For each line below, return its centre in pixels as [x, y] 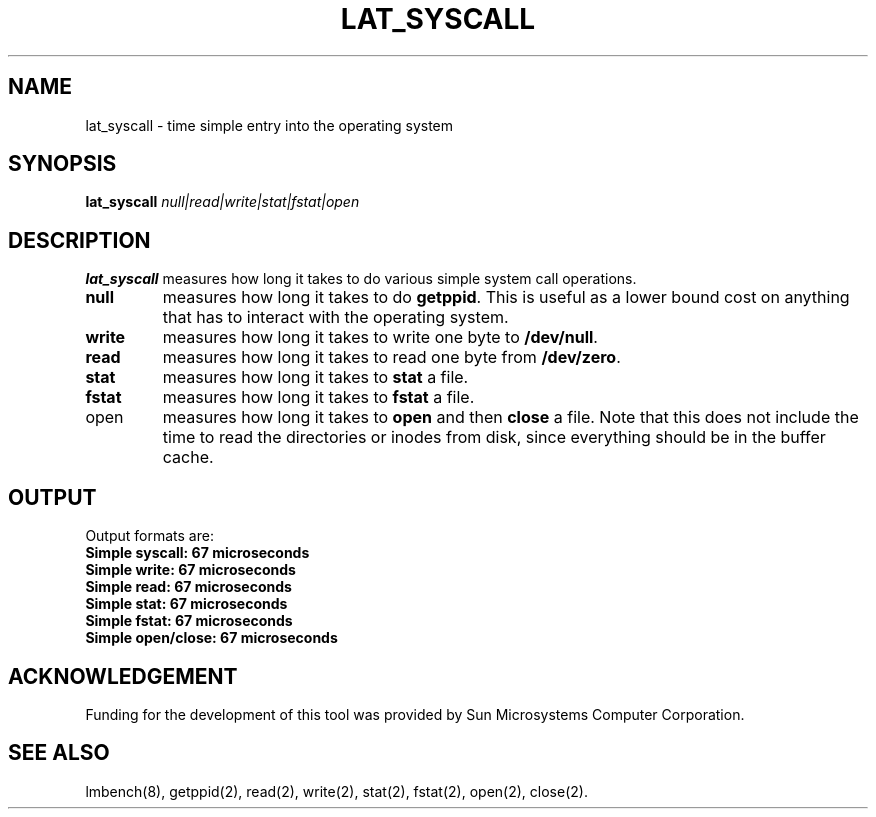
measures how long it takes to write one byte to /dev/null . [380, 337]
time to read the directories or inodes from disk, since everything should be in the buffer [494, 437]
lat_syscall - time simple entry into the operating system [269, 125]
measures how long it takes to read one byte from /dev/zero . [391, 357]
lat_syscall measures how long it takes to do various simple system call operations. [361, 279]
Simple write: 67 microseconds [190, 570]
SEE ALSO [59, 753]
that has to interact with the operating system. [335, 317]
